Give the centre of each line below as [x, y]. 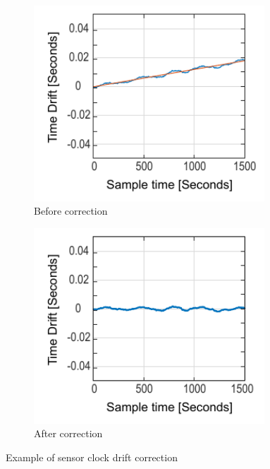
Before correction [71, 211]
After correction [68, 433]
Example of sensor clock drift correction [92, 457]
